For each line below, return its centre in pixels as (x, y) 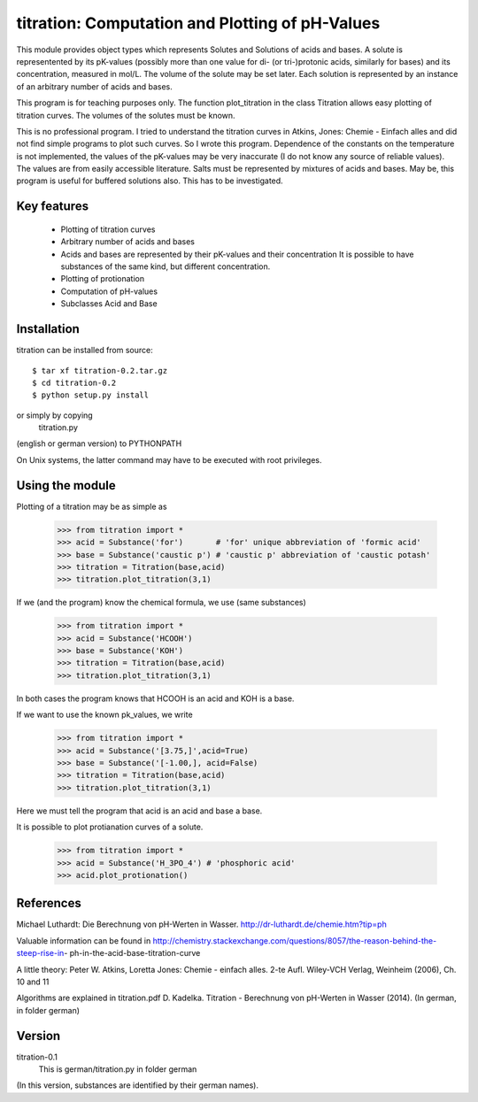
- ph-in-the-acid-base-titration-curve (132, 953)
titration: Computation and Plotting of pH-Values (198, 23)
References (49, 903)
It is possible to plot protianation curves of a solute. (110, 827)
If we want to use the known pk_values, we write (105, 715)
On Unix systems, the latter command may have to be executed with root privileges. (169, 459)
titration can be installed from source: (85, 351)
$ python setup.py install (91, 395)
